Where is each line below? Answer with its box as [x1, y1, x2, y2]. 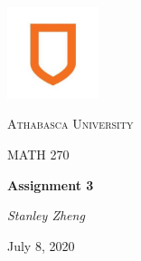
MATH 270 [7, 144, 70, 163]
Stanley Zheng [7, 206, 85, 225]
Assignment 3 [7, 175, 94, 194]
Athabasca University [7, 114, 134, 133]
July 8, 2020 [7, 236, 75, 255]
